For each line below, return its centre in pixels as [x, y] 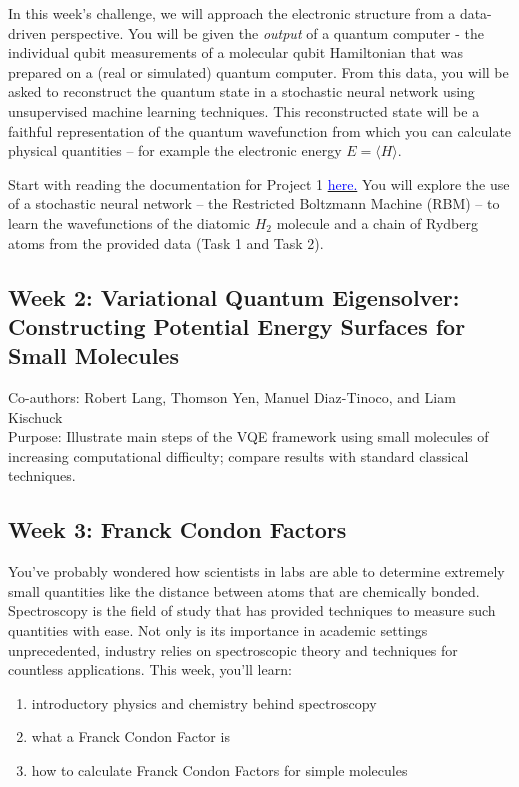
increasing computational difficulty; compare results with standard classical [238, 455]
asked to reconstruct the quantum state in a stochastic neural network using [241, 91]
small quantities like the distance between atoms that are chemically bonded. [244, 590]
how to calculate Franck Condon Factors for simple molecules [219, 770]
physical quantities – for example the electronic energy [175, 150]
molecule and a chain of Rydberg [377, 222]
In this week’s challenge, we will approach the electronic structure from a [232, 13]
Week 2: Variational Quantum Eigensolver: [234, 296]
